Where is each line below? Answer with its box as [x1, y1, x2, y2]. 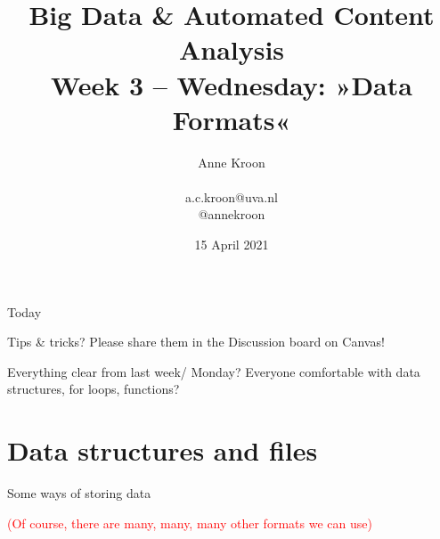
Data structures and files [7, 432, 318, 469]
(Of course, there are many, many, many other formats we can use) [7, 513, 372, 532]
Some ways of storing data [7, 484, 151, 502]
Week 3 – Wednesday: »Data [51, 66, 412, 102]
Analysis [178, 31, 285, 68]
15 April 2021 [194, 235, 269, 254]
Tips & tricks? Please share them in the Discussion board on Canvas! [7, 332, 385, 351]
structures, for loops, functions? [7, 380, 180, 398]
